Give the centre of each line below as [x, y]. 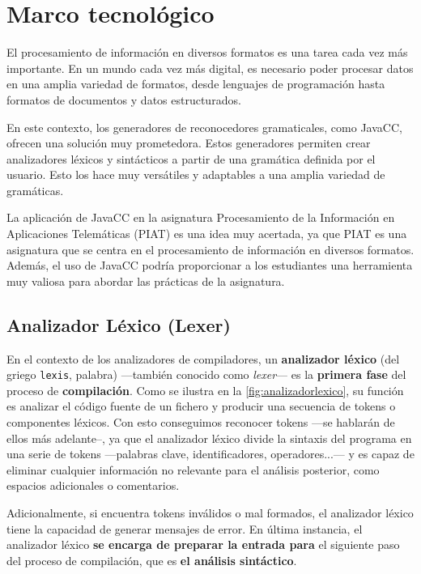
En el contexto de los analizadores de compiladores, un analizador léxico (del [203, 358]
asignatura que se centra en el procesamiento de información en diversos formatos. [210, 249]
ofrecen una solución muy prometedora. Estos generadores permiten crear [189, 143]
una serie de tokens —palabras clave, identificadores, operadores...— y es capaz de [210, 454]
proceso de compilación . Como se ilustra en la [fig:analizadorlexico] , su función [205, 390]
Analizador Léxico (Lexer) [119, 324]
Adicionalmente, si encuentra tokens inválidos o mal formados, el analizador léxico [210, 513]
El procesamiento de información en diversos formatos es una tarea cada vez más [207, 52]
